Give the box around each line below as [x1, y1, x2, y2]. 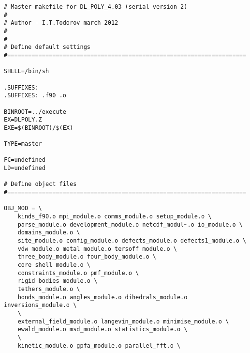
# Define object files [4, 181, 77, 188]
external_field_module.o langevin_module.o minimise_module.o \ [17, 318, 229, 325]
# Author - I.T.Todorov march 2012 [4, 19, 118, 27]
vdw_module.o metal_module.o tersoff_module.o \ [17, 245, 177, 252]
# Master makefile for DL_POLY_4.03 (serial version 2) [4, 3, 188, 10]
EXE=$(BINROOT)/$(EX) [4, 124, 74, 131]
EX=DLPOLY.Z [4, 116, 42, 123]
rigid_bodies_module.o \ [17, 277, 98, 285]
